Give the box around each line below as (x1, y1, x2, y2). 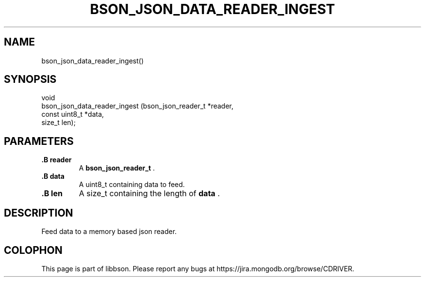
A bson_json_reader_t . (79, 164, 155, 172)
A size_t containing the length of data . (79, 188, 220, 199)
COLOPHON (4, 244, 63, 256)
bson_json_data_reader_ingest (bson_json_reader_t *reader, (41, 102, 234, 110)
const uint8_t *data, (41, 110, 104, 119)
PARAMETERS (4, 135, 74, 147)
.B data (41, 172, 65, 181)
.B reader (41, 156, 72, 164)
